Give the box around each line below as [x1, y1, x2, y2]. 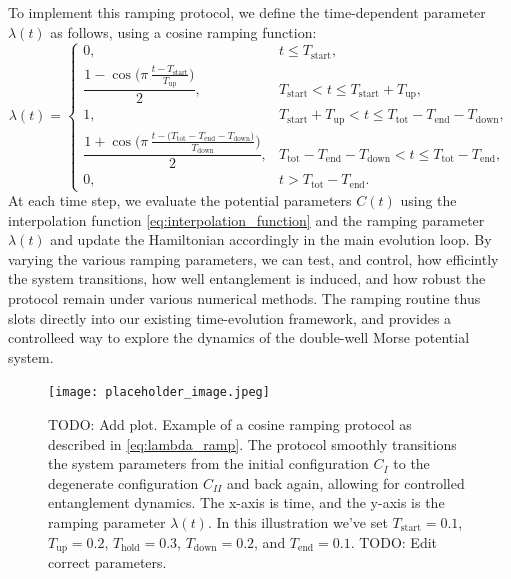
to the [393, 453, 430, 474]
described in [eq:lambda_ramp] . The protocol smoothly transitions [48, 433, 457, 454]
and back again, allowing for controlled [226, 472, 465, 493]
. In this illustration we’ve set [207, 511, 388, 532]
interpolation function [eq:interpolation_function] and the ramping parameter [8, 209, 485, 230]
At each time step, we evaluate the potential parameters [8, 190, 352, 210]
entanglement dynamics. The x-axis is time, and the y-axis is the [48, 492, 445, 513]
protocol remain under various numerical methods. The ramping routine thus [8, 287, 481, 308]
